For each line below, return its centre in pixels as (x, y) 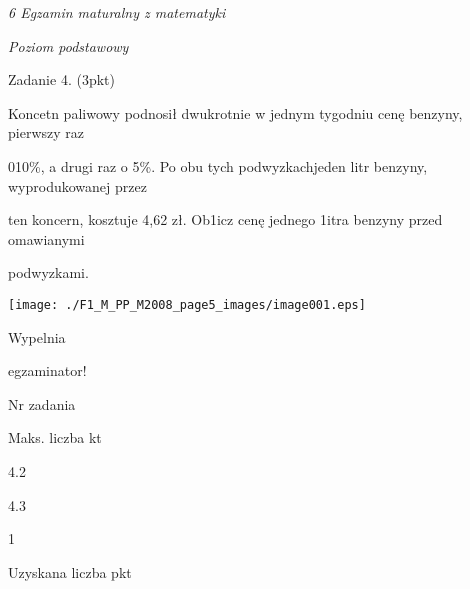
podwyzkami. (48, 272)
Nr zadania (42, 403)
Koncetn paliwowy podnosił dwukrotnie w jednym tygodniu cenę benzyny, (235, 112)
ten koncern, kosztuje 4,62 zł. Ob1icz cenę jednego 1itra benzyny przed (225, 219)
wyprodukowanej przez (77, 185)
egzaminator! (47, 370)
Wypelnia (37, 336)
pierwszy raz (46, 132)
